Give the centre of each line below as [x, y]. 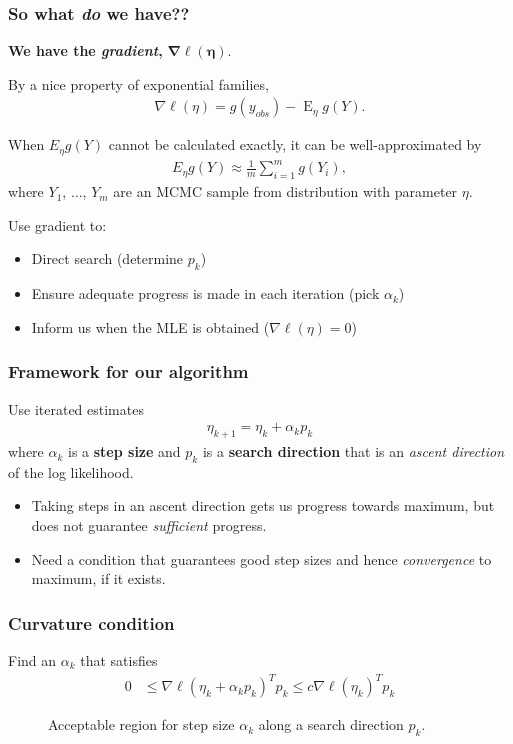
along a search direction [331, 724]
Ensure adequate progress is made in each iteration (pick [205, 293]
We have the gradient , [85, 50]
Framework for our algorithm [128, 371]
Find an [32, 660]
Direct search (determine [107, 258]
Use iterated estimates [76, 408]
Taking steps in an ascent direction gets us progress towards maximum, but [263, 505]
